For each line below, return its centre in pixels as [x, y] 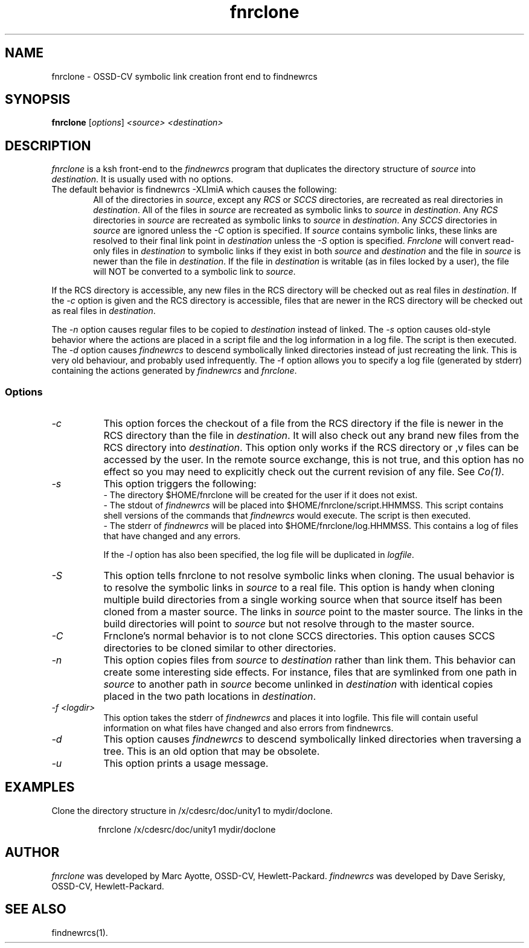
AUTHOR [32, 853]
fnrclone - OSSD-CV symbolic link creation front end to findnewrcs [184, 76]
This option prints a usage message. [186, 764]
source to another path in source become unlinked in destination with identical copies [298, 684]
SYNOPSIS [38, 100]
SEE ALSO [36, 909]
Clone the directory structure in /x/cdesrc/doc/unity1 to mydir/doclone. [192, 810]
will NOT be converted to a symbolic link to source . [194, 272]
